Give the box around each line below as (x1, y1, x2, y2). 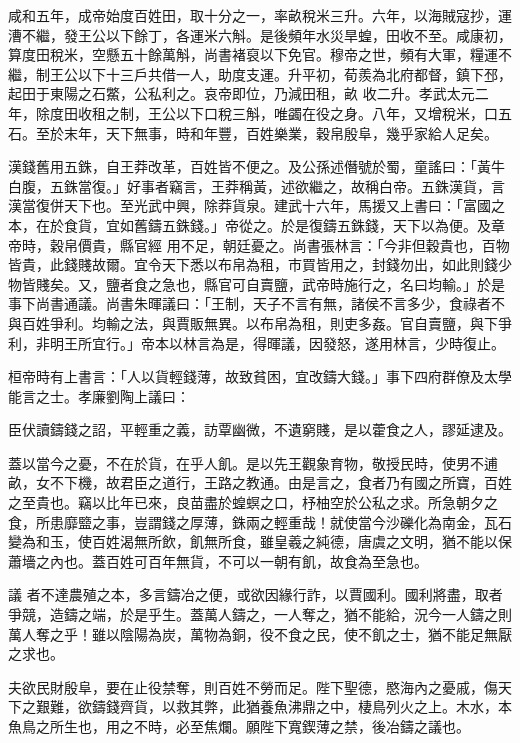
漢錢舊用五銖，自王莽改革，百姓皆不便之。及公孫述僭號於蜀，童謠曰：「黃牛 (8, 156, 505, 177)
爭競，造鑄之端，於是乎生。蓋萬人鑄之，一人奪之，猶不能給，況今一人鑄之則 (8, 604, 512, 625)
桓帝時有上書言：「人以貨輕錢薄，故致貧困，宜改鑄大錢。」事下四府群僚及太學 (8, 366, 512, 387)
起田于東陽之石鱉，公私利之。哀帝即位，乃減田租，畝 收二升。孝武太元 (8, 83, 475, 104)
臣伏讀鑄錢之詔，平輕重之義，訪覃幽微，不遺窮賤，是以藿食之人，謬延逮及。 (8, 419, 512, 440)
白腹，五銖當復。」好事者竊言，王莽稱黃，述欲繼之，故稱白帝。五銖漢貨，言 (8, 175, 505, 196)
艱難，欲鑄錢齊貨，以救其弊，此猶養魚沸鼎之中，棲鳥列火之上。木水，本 (35, 696, 512, 717)
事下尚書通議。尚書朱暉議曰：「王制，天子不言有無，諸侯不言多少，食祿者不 (8, 293, 505, 314)
